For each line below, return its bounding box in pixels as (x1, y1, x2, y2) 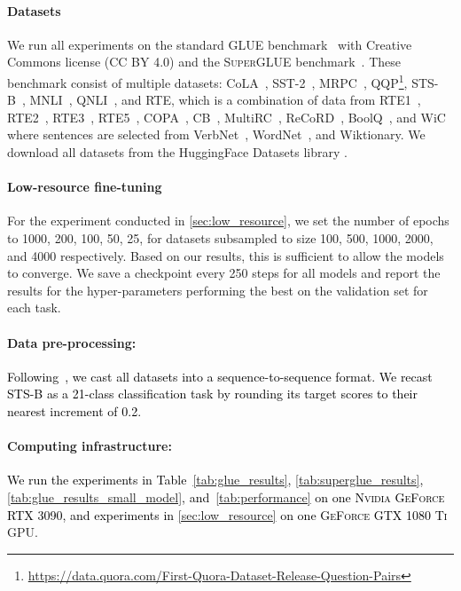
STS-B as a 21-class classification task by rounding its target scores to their (7, 384, 418, 403)
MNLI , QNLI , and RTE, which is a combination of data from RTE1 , (29, 91, 421, 109)
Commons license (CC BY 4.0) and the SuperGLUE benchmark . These (7, 52, 401, 71)
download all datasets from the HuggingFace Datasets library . (7, 143, 348, 162)
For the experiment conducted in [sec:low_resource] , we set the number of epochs (7, 211, 449, 230)
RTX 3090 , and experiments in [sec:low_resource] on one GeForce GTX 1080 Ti (7, 505, 448, 524)
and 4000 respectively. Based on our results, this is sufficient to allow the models (7, 246, 444, 264)
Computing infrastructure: (7, 437, 172, 455)
